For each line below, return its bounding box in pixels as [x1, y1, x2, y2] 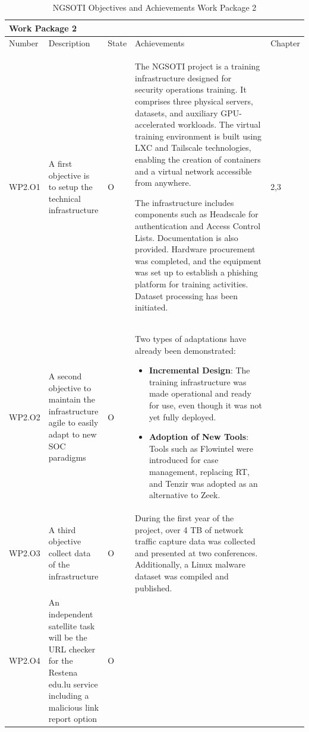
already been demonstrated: [135, 344, 236, 356]
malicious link [48, 701, 99, 713]
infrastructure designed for [135, 71, 232, 84]
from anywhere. [135, 176, 191, 189]
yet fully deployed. [149, 410, 216, 423]
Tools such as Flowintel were [149, 442, 253, 454]
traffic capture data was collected [135, 535, 256, 547]
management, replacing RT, [149, 465, 250, 477]
